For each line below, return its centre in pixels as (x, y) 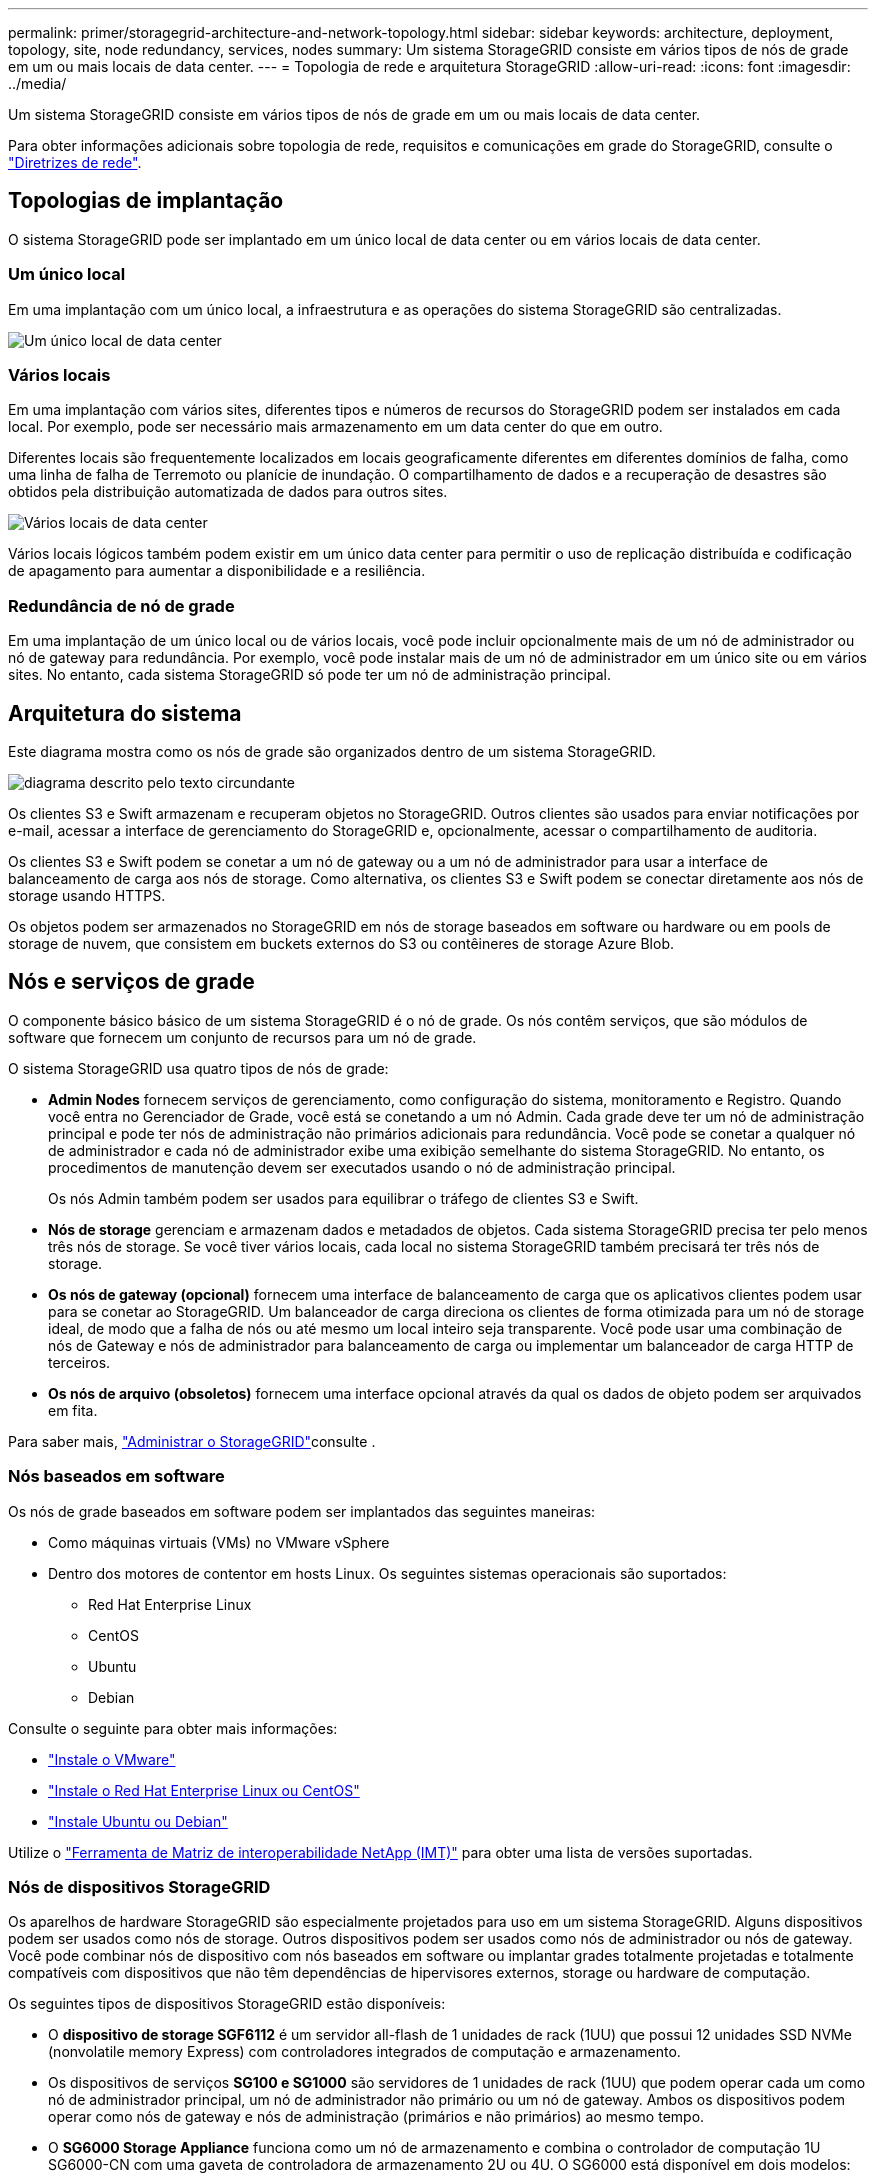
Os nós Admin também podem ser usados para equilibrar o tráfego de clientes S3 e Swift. (343, 1198)
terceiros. (79, 1362)
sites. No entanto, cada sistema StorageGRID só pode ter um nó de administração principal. (309, 675)
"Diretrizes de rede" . (75, 162)
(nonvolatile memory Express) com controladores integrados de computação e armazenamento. (364, 2052)
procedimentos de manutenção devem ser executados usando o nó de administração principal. (362, 1167)
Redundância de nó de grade (121, 605)
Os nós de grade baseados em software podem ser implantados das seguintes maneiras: (302, 1511)
